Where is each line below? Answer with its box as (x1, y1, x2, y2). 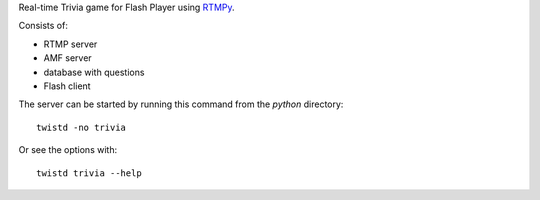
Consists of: (18, 20, 69, 32)
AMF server (43, 52, 92, 64)
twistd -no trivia (36, 121, 127, 133)
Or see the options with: (18, 144, 118, 156)
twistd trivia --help (36, 167, 142, 179)
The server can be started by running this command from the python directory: (18, 98, 344, 110)
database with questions (43, 66, 145, 78)
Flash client (43, 80, 91, 92)
